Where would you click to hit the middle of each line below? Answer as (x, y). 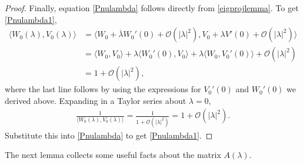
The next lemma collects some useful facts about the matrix (113, 155)
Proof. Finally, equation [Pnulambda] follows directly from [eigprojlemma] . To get (152, 8)
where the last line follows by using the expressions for (103, 89)
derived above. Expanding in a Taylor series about (96, 100)
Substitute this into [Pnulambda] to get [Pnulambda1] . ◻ (109, 135)
